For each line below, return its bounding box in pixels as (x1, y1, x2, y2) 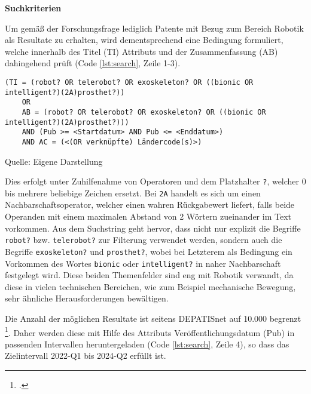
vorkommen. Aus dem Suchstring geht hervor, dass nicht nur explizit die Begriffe (5, 221, 301, 234)
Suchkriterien (5, 2, 62, 14)
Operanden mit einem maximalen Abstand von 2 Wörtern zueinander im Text (5, 210, 291, 223)
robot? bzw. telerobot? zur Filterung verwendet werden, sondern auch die (5, 233, 282, 246)
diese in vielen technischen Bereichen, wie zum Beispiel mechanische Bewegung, (5, 280, 296, 293)
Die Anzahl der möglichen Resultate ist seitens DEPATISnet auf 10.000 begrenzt (5, 312, 301, 324)
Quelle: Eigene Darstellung (5, 155, 103, 167)
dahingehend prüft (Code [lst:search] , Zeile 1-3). (5, 57, 181, 69)
